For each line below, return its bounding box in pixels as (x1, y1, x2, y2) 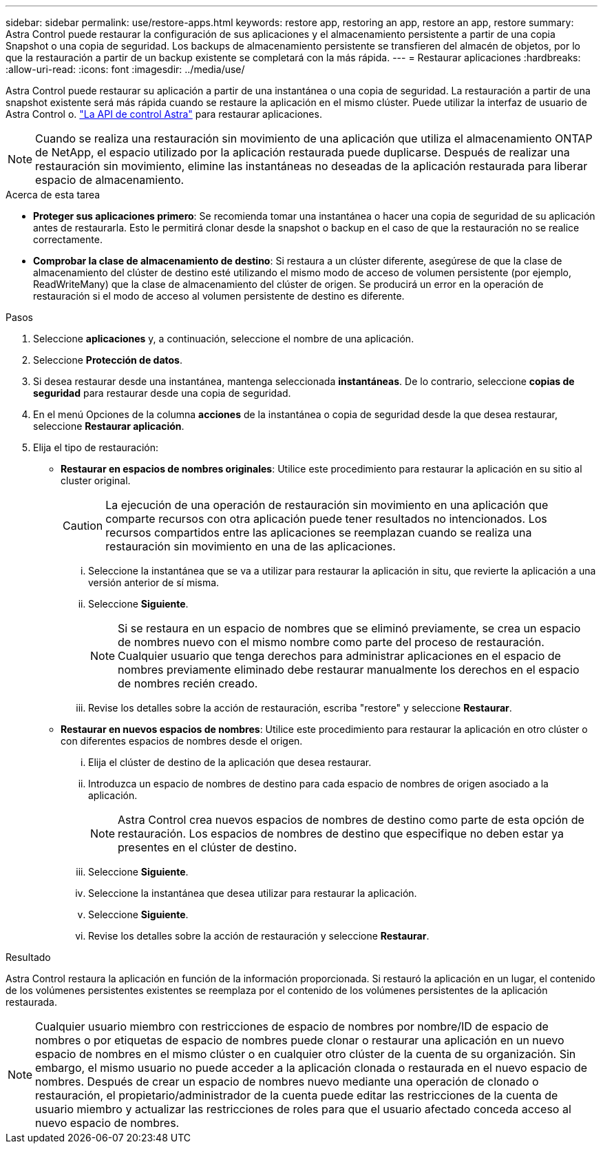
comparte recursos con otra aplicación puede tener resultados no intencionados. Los (105, 512, 547, 526)
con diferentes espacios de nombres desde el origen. (61, 735, 303, 747)
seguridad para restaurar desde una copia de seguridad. (33, 387, 291, 399)
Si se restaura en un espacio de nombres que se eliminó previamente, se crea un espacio (118, 621, 581, 635)
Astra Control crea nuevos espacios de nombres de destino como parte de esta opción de (118, 813, 584, 827)
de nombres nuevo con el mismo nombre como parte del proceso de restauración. (118, 635, 544, 649)
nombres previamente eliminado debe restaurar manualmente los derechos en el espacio (118, 663, 580, 676)
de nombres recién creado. (118, 676, 258, 690)
